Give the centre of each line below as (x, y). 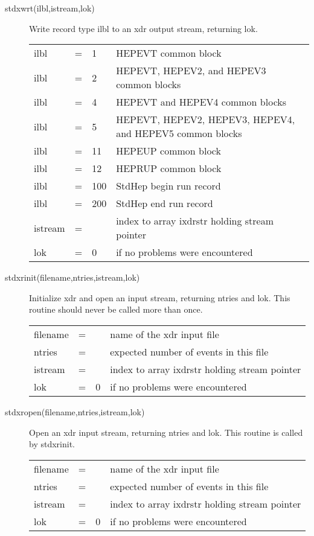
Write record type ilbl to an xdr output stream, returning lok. (143, 28)
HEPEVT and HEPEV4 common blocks (201, 102)
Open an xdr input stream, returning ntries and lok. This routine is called (166, 432)
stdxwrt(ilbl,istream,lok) (50, 8)
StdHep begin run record (168, 186)
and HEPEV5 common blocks (179, 133)
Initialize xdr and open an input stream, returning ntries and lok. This (160, 297)
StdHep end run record (165, 203)
